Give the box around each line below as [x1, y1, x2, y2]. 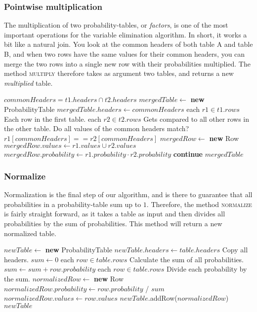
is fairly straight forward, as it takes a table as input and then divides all [4, 208, 225, 219]
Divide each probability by [167, 264, 247, 274]
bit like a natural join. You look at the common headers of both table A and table [4, 39, 253, 49]
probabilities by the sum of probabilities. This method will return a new [4, 218, 222, 228]
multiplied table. [4, 77, 53, 88]
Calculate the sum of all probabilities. [129, 254, 244, 264]
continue [173, 149, 203, 159]
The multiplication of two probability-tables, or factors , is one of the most [4, 20, 228, 30]
